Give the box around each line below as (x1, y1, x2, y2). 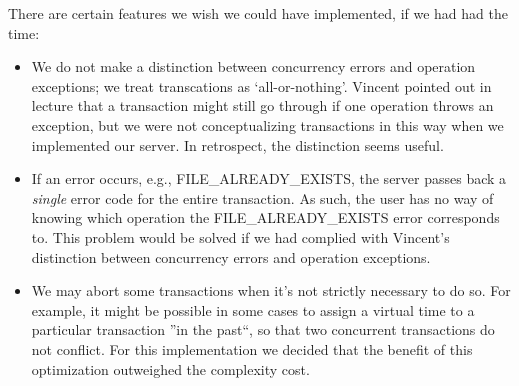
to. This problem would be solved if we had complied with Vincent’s (31, 226, 450, 247)
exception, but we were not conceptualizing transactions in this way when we (31, 114, 504, 135)
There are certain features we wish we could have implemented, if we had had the (8, 3, 508, 23)
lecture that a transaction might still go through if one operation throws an (31, 95, 494, 116)
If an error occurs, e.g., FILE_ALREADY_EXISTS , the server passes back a (31, 168, 507, 189)
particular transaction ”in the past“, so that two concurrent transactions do (31, 319, 495, 340)
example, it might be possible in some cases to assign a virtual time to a (31, 299, 475, 320)
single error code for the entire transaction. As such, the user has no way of (31, 187, 494, 208)
